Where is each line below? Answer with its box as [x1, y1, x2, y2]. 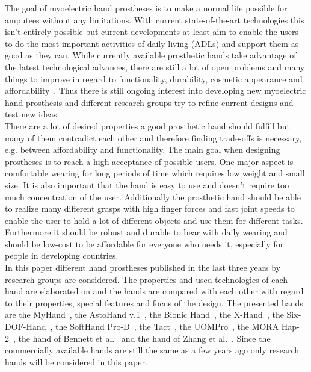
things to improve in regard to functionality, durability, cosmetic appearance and [5, 72, 303, 85]
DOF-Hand [5, 320, 46, 333]
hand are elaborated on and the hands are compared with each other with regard [5, 285, 304, 297]
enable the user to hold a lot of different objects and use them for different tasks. [5, 214, 303, 226]
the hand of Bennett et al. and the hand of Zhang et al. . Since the [18, 332, 271, 344]
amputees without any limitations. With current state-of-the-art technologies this [5, 13, 304, 26]
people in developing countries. [5, 249, 119, 262]
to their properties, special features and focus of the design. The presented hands [5, 296, 303, 309]
